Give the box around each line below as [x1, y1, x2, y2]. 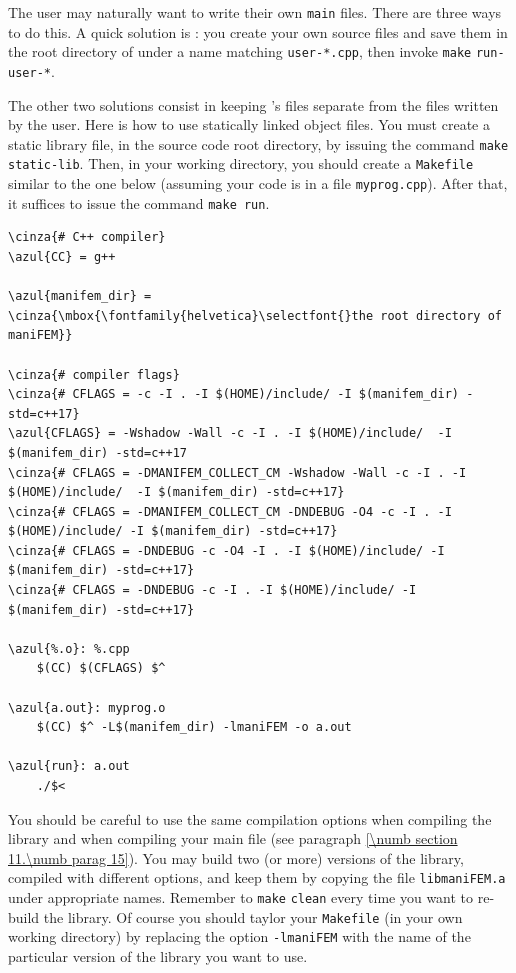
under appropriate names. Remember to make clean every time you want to [8, 887, 474, 908]
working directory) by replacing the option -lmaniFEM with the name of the [8, 926, 471, 947]
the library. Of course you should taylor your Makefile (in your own [43, 906, 463, 927]
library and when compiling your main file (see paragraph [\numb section [8, 828, 458, 849]
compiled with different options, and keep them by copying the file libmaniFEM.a [8, 867, 506, 888]
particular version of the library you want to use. [8, 946, 308, 966]
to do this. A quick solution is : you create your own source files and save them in [8, 21, 508, 42]
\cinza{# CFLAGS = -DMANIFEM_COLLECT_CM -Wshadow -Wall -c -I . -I [8, 465, 467, 480]
